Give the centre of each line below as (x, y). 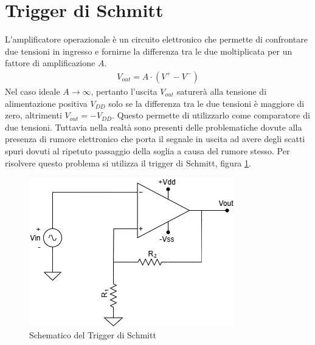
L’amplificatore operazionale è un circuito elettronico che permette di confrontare (156, 39)
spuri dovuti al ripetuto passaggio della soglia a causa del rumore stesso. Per (147, 150)
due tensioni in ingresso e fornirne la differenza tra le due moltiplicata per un (149, 51)
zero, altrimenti (33, 115)
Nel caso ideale (33, 91)
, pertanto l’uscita (124, 91)
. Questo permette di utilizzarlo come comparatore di (211, 115)
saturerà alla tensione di (222, 91)
